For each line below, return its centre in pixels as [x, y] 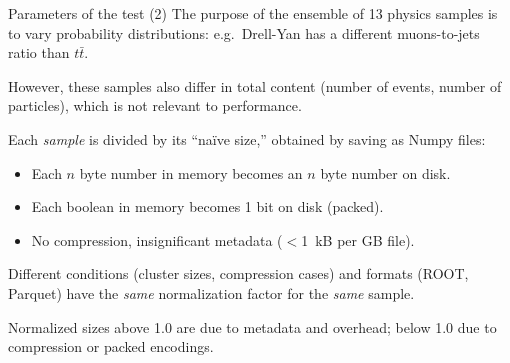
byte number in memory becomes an [191, 172]
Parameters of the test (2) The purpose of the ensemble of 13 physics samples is [253, 13]
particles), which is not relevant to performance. [155, 105]
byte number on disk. [385, 172]
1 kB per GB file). [358, 239]
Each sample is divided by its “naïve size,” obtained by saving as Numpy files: [247, 138]
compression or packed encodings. [111, 346]
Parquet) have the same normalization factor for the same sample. [211, 292]
